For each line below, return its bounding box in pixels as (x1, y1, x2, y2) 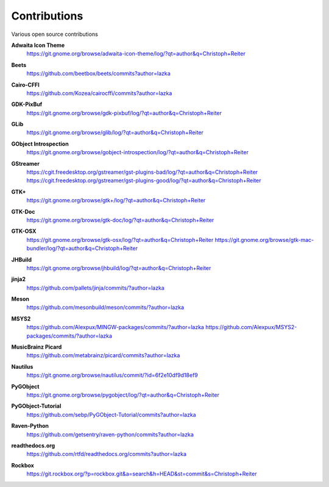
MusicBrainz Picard (11, 343, 62, 350)
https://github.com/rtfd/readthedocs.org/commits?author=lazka (26, 450, 187, 458)
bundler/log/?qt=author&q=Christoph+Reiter (26, 244, 138, 252)
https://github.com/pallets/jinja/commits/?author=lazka (26, 284, 164, 291)
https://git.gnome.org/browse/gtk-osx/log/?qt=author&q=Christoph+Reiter (26, 236, 214, 243)
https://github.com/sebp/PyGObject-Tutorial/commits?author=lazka (26, 411, 196, 418)
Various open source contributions (11, 30, 99, 38)
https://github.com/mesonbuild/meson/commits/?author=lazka (26, 304, 184, 311)
